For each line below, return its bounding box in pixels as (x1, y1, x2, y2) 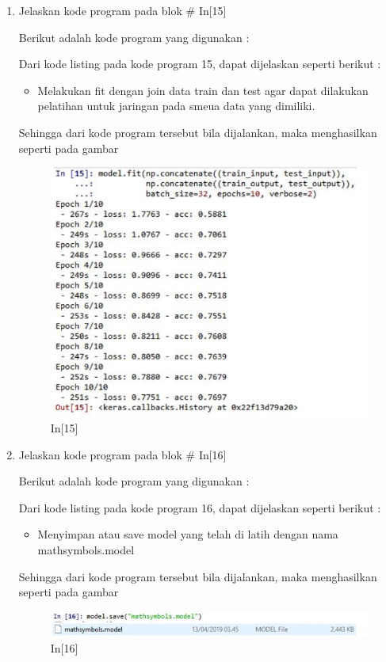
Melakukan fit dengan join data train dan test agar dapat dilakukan (37, 82, 369, 98)
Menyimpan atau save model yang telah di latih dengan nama (37, 526, 338, 542)
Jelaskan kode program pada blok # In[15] (18, 2, 227, 18)
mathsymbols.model (37, 542, 135, 558)
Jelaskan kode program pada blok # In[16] (18, 446, 227, 462)
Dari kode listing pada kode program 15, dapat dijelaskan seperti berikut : (18, 55, 381, 72)
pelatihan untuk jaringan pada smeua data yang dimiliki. (37, 97, 315, 114)
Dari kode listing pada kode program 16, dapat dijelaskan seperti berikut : (18, 499, 381, 516)
